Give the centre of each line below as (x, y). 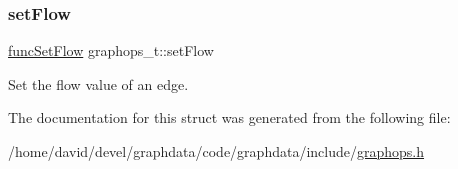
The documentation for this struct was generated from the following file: (229, 117)
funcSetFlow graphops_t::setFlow (111, 50)
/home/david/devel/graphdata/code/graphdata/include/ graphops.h (216, 151)
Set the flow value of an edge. (98, 83)
